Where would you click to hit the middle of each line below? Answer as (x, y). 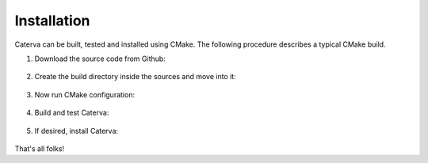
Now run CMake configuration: (84, 94)
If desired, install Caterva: (76, 131)
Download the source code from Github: (100, 59)
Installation (52, 21)
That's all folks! (40, 148)
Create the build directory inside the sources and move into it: (136, 77)
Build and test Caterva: (72, 113)
